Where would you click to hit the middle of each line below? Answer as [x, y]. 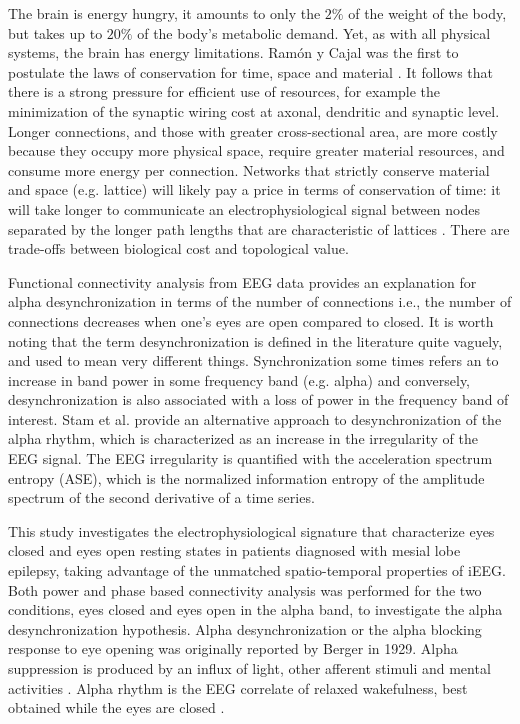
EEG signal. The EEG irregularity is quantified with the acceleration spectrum [250, 458]
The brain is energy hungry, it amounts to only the [164, 13]
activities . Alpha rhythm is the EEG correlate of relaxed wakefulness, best [238, 687]
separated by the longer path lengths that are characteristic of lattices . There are [259, 228]
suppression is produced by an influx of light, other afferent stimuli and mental [249, 668]
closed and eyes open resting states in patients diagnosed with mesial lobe [234, 550]
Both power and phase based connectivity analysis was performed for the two [245, 589]
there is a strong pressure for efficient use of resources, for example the [224, 91]
